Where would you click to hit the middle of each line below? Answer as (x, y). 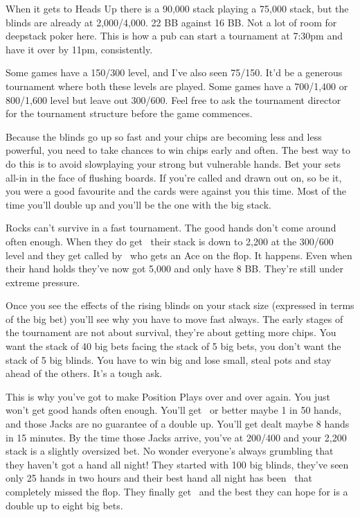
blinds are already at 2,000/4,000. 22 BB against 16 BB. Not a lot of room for (171, 22)
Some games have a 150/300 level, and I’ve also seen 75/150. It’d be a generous (174, 72)
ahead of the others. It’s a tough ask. (84, 373)
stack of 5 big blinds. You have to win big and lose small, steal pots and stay (169, 359)
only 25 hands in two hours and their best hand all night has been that (159, 478)
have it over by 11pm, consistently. (79, 49)
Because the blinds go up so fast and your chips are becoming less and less (164, 136)
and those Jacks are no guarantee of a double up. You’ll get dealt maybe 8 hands (178, 424)
